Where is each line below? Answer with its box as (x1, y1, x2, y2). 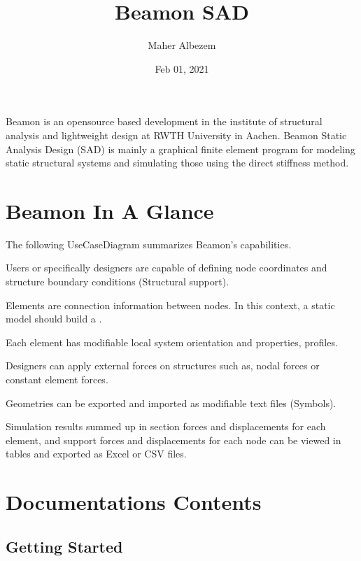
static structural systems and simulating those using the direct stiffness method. (6, 155, 349, 170)
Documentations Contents (6, 488, 262, 516)
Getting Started (6, 535, 123, 557)
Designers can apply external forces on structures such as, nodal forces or (6, 358, 320, 373)
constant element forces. (6, 371, 108, 386)
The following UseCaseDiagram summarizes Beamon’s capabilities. (6, 236, 292, 251)
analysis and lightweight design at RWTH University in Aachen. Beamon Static (6, 127, 347, 142)
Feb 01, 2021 (155, 61, 209, 76)
